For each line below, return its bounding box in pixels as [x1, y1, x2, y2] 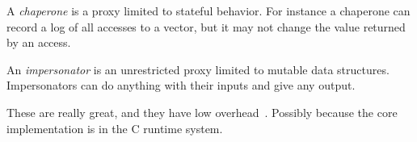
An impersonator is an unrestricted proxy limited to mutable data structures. [6, 61, 390, 77]
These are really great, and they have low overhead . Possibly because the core [6, 103, 398, 120]
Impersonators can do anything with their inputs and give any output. [6, 77, 356, 94]
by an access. [6, 34, 71, 51]
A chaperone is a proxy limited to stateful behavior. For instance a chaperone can [6, 2, 411, 19]
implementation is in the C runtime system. [6, 119, 223, 136]
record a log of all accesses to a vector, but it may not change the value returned [6, 18, 406, 35]
